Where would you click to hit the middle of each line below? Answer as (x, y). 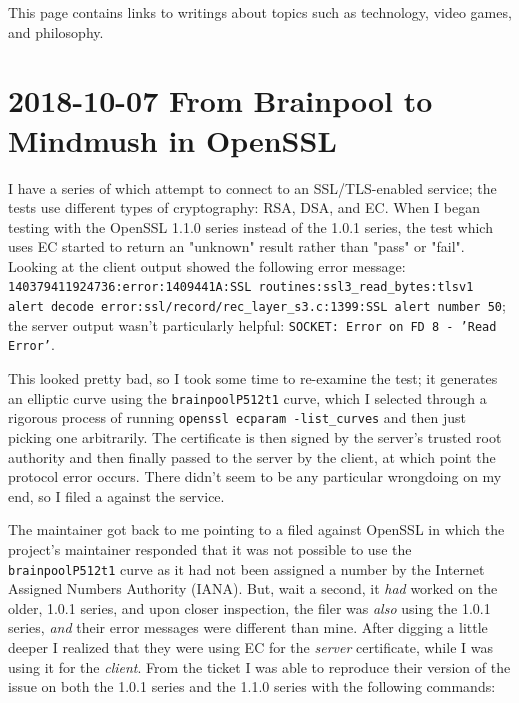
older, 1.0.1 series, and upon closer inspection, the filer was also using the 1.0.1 (249, 607)
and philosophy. (56, 31)
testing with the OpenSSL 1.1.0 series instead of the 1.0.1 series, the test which (250, 226)
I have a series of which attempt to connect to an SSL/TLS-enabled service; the (252, 187)
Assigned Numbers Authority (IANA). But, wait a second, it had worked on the (253, 588)
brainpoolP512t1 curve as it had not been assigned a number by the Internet (246, 568)
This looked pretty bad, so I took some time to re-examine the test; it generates (253, 378)
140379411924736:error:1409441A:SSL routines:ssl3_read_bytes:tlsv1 (241, 287)
